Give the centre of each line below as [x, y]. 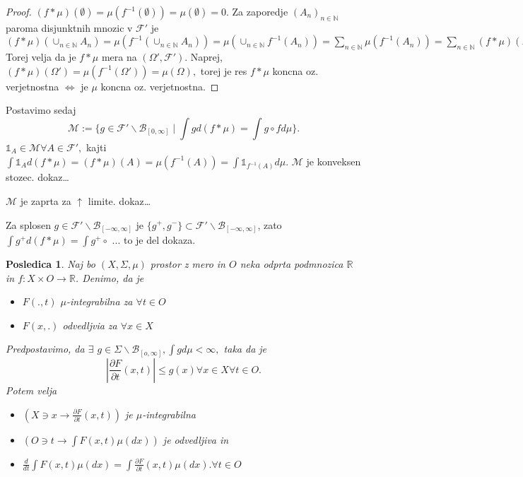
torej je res [224, 70]
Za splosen [28, 224]
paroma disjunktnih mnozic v [69, 27]
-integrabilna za [99, 301]
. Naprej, [204, 57]
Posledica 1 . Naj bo [51, 264]
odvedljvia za [90, 325]
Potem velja [31, 390]
